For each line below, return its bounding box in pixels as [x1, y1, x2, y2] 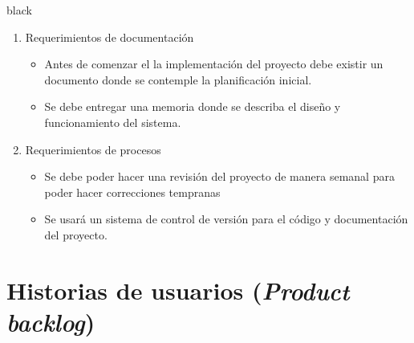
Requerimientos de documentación [25, 28, 194, 45]
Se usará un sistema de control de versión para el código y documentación [44, 210, 408, 227]
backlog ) [6, 304, 95, 338]
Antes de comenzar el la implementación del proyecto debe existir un [44, 55, 384, 72]
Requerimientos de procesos [25, 141, 161, 157]
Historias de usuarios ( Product [6, 273, 350, 307]
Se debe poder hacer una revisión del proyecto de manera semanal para [44, 168, 395, 185]
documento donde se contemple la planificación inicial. [44, 71, 312, 88]
